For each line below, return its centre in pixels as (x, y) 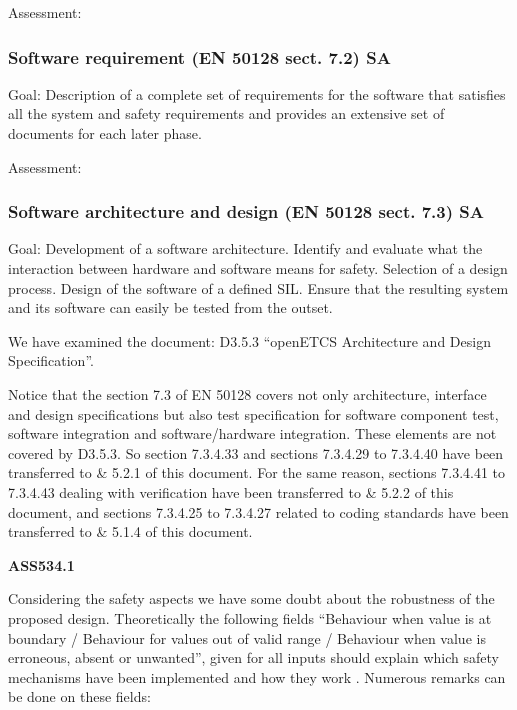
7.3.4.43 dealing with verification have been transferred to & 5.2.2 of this (231, 491)
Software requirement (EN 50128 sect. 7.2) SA (199, 56)
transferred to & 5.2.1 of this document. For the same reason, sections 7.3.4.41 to (257, 472)
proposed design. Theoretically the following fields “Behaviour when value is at (250, 617)
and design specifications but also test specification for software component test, (253, 413)
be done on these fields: (79, 696)
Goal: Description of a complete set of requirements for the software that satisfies (257, 93)
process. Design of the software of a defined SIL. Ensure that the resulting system (258, 287)
